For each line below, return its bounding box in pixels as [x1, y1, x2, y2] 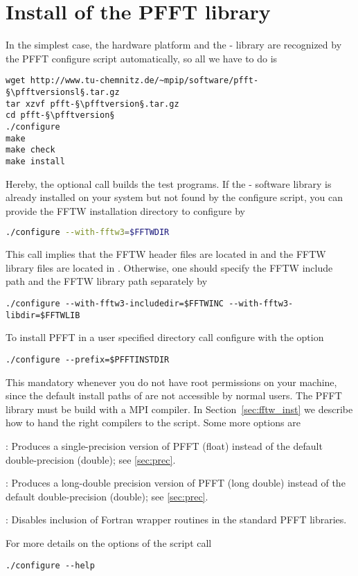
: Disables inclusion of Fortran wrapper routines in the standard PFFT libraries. [6, 512, 347, 527]
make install [6, 156, 65, 166]
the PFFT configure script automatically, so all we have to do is [6, 51, 278, 65]
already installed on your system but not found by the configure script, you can [6, 190, 343, 204]
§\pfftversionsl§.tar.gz [6, 87, 120, 97]
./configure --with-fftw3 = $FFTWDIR [6, 227, 170, 238]
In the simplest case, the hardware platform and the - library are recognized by [6, 37, 342, 52]
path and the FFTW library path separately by [6, 274, 208, 288]
